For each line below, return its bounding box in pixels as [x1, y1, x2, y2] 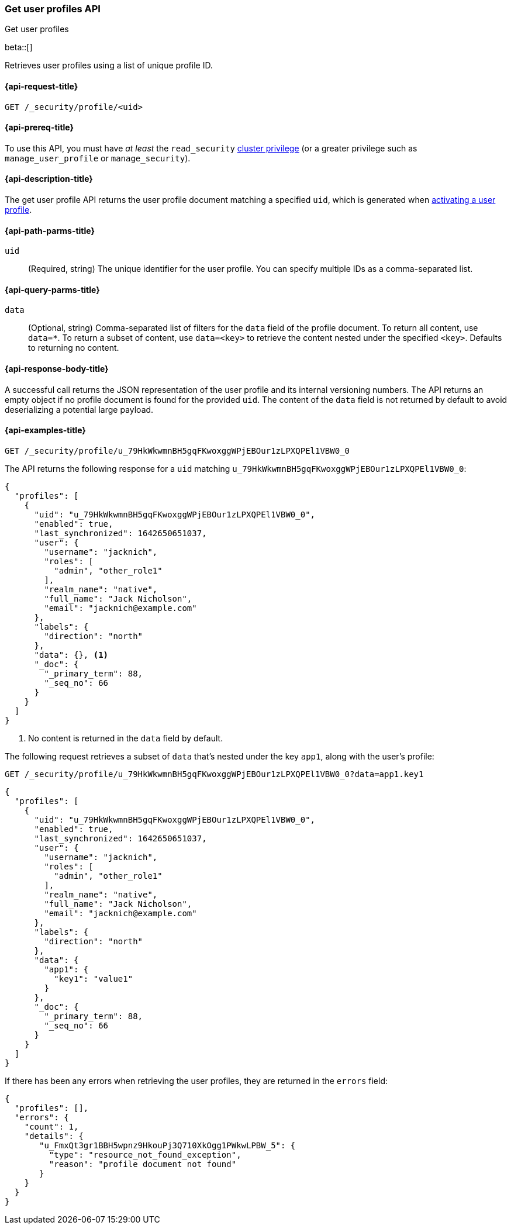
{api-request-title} [5, 81, 78, 91]
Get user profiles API [5, 3, 101, 15]
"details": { [24, 1131, 84, 1141]
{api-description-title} [5, 174, 93, 184]
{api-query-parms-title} [5, 284, 100, 295]
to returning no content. [28, 343, 119, 353]
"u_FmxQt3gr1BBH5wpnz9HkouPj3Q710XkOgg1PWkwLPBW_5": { [39, 1140, 296, 1150]
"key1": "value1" [54, 973, 133, 983]
